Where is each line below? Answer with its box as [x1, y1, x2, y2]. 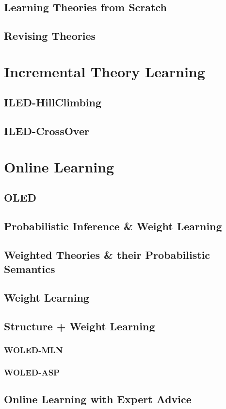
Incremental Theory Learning [4, 61, 205, 81]
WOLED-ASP [4, 366, 60, 378]
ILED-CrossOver [4, 123, 89, 138]
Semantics [4, 261, 55, 276]
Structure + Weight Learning [4, 318, 155, 333]
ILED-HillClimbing [4, 95, 102, 110]
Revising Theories [4, 28, 96, 43]
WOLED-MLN [4, 344, 63, 356]
